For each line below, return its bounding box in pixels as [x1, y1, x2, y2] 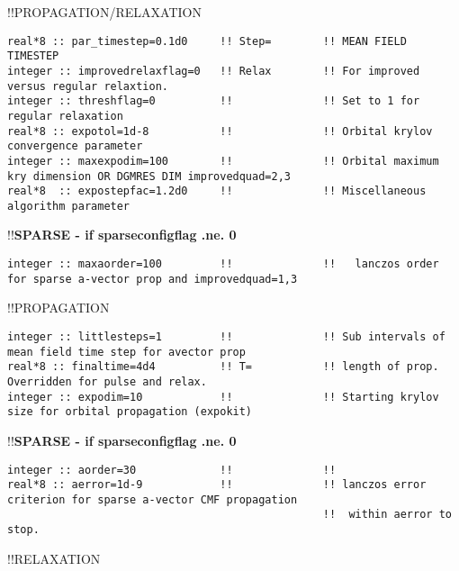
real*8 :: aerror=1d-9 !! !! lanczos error [7, 478, 427, 492]
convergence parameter [7, 140, 143, 153]
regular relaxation [7, 109, 123, 122]
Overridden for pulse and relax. [7, 375, 207, 388]
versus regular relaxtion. [7, 79, 168, 93]
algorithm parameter [7, 199, 130, 213]
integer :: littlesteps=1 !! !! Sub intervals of [7, 330, 445, 343]
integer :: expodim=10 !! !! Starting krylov [7, 390, 439, 403]
